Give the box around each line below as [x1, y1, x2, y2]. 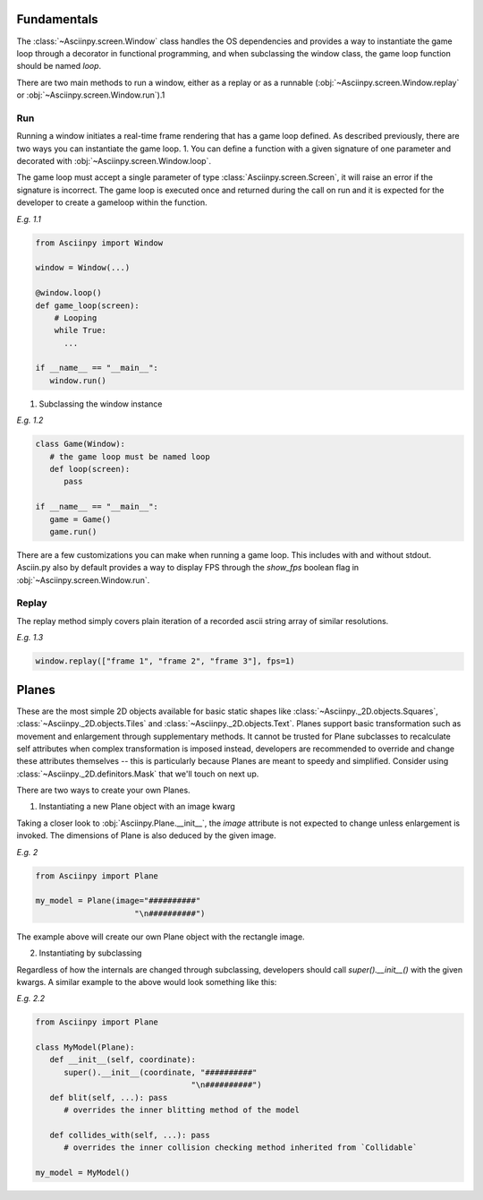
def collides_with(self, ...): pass [49, 1129, 210, 1140]
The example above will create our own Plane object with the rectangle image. [16, 931, 305, 942]
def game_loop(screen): [35, 300, 140, 311]
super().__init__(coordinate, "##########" [64, 1067, 258, 1077]
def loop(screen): [49, 464, 131, 474]
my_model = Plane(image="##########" [35, 896, 201, 906]
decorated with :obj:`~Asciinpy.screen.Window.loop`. [16, 156, 212, 166]
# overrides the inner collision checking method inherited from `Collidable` [64, 1143, 418, 1153]
